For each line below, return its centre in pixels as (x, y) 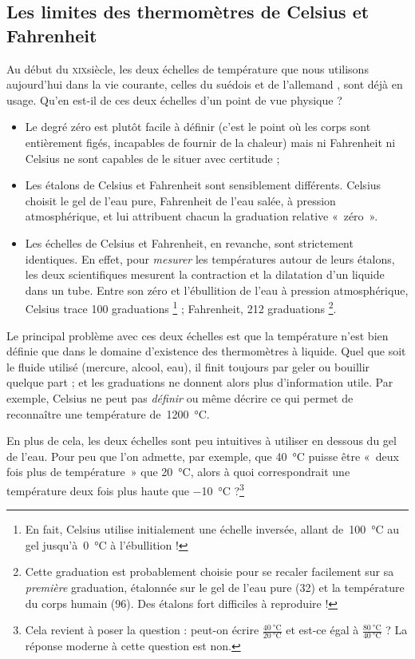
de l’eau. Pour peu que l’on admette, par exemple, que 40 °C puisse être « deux (203, 456)
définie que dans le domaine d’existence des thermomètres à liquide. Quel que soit (206, 351)
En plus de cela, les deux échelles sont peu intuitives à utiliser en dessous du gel (202, 441)
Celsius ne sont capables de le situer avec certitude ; (152, 158)
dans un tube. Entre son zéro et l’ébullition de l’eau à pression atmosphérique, (217, 290)
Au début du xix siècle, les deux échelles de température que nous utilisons (188, 68)
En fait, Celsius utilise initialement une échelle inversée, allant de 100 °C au (212, 529)
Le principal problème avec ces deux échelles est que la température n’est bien (198, 335)
